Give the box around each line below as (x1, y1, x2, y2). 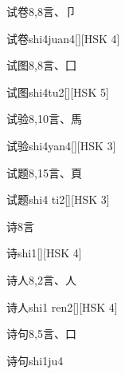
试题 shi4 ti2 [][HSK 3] (6, 191, 110, 208)
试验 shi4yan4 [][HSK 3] (6, 137, 116, 153)
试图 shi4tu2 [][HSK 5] (6, 83, 109, 100)
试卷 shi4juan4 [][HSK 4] (6, 30, 120, 46)
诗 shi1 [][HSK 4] (6, 245, 82, 261)
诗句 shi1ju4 (6, 352, 64, 368)
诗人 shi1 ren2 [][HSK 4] (6, 298, 118, 315)
